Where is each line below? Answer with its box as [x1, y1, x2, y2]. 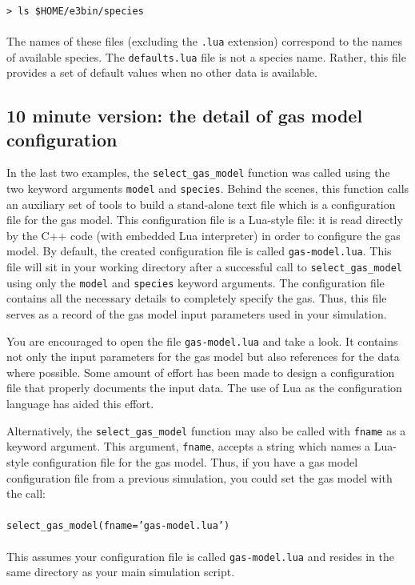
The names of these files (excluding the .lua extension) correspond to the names [6, 32, 403, 49]
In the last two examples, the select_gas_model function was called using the [6, 164, 390, 181]
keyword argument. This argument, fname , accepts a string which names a [6, 438, 371, 455]
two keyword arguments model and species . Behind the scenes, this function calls [6, 180, 409, 196]
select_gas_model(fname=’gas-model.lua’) [6, 520, 230, 532]
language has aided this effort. [6, 395, 154, 412]
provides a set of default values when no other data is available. [6, 64, 317, 81]
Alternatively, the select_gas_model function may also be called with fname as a [6, 422, 406, 439]
